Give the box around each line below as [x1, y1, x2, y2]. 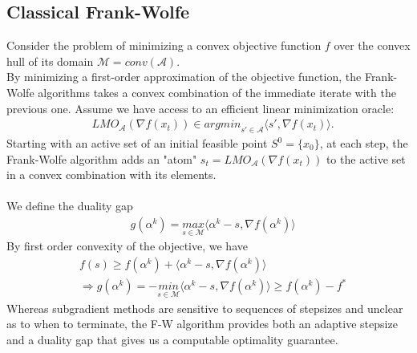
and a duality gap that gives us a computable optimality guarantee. [6, 331, 338, 347]
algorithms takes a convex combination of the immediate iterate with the [38, 83, 396, 100]
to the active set [326, 150, 406, 167]
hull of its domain [6, 52, 94, 69]
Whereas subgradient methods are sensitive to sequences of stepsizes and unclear [6, 299, 403, 316]
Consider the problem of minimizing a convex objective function [6, 37, 322, 54]
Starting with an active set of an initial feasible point [6, 135, 268, 151]
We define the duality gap [6, 197, 133, 214]
